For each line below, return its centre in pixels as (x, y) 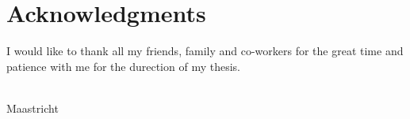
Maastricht (33, 108)
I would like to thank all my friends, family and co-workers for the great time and (205, 51)
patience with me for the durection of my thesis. (123, 66)
